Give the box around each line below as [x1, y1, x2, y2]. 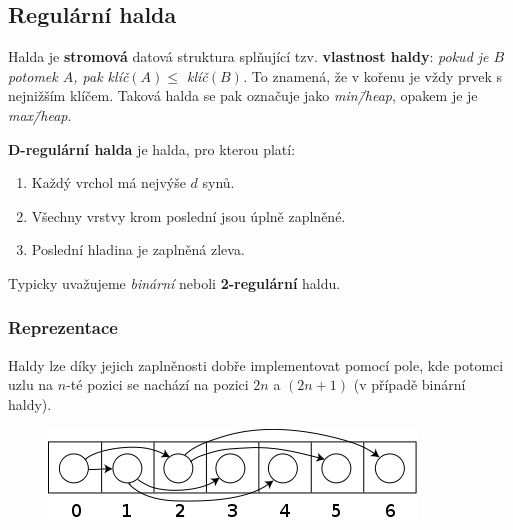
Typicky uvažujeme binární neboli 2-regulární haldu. [8, 272, 341, 293]
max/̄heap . [8, 104, 72, 125]
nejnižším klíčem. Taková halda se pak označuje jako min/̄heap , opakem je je [8, 85, 478, 106]
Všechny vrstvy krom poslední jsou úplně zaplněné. [31, 205, 346, 226]
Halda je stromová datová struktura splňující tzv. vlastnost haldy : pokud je [8, 46, 489, 67]
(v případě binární [353, 374, 466, 395]
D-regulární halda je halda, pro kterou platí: [8, 138, 296, 159]
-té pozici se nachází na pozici [66, 374, 249, 395]
